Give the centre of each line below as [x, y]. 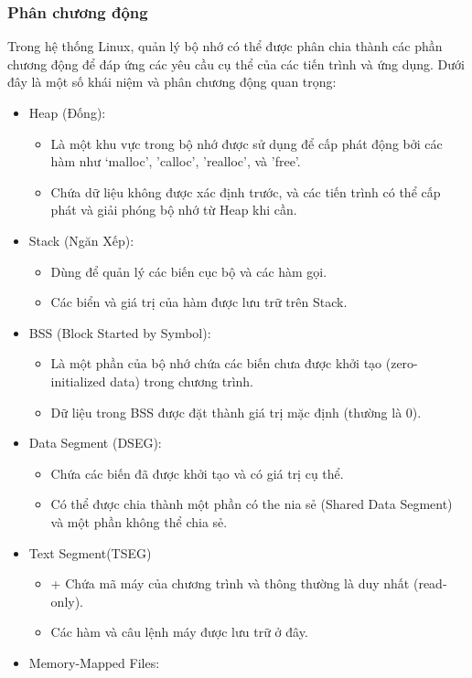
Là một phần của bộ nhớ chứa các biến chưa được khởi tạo [216, 363]
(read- [430, 583]
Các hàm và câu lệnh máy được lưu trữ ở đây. [179, 632]
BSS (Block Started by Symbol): [120, 332]
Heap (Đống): [67, 112]
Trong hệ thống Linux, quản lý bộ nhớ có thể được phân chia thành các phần [225, 46]
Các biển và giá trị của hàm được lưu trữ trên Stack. [199, 302]
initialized [78, 381]
